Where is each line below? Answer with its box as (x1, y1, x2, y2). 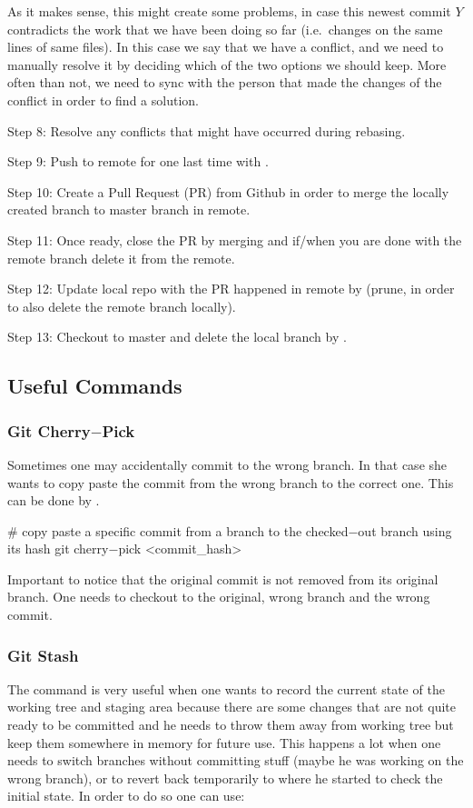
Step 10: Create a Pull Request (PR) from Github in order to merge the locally (7, 182, 449, 201)
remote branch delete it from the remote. (7, 248, 235, 267)
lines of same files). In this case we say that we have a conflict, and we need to (7, 37, 444, 56)
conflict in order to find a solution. (7, 90, 199, 109)
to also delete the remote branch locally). (7, 296, 236, 315)
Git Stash (7, 643, 79, 666)
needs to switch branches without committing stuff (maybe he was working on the (7, 751, 464, 770)
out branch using (358, 521, 452, 540)
